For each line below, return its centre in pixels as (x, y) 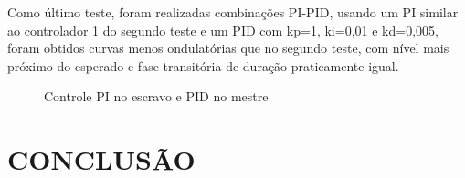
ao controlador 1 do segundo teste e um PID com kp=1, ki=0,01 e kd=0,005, (223, 30)
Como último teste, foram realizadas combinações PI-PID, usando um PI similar (233, 12)
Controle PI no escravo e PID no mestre (156, 96)
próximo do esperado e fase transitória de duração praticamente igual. (203, 65)
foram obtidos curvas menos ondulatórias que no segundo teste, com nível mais (228, 48)
